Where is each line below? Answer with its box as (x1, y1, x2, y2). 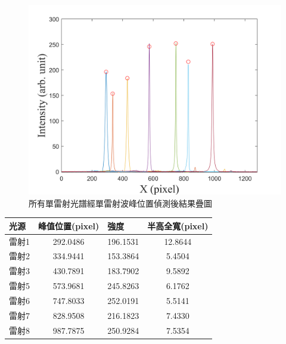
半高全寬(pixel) (147, 219, 209, 232)
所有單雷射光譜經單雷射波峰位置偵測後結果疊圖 (29, 196, 212, 209)
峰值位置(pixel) (38, 219, 100, 232)
